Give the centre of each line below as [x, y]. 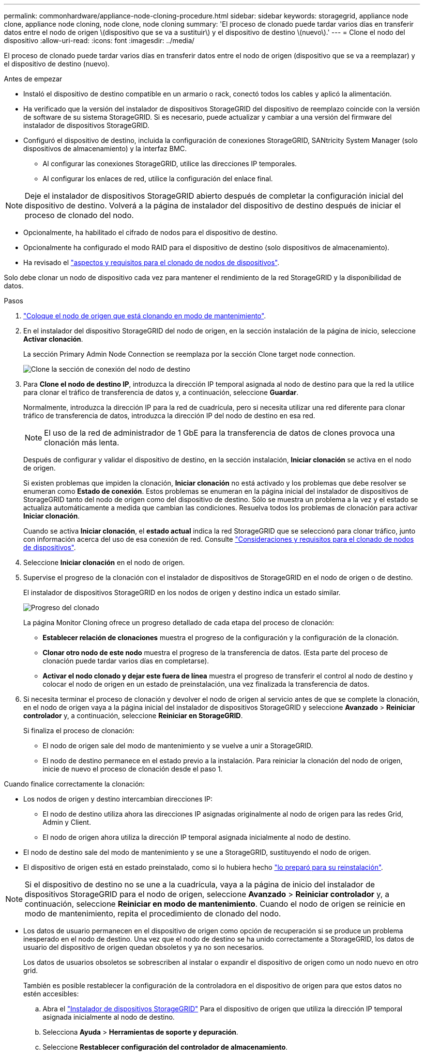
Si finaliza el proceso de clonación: [79, 731]
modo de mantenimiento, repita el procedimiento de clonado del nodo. [153, 913]
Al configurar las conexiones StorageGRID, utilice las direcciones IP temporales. [170, 164]
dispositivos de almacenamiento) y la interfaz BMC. [105, 149]
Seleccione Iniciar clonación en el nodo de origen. [104, 562]
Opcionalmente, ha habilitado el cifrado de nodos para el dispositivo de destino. [151, 232]
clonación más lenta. [82, 442]
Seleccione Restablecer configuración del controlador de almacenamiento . [165, 1047]
